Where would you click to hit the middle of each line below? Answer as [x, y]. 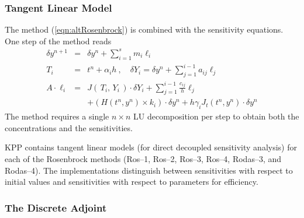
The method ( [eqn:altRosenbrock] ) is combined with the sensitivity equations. [144, 29]
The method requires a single [57, 116]
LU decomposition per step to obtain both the [216, 116]
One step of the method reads [58, 41]
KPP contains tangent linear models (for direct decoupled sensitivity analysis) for [151, 147]
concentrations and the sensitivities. [69, 127]
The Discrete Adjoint [56, 207]
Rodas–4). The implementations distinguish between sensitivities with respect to [149, 170]
